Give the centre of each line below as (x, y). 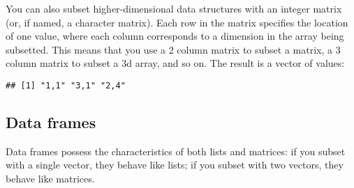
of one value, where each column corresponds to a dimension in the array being (175, 36)
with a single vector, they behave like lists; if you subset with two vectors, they (175, 165)
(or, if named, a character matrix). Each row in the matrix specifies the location (177, 22)
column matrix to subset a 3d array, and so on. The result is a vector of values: (175, 63)
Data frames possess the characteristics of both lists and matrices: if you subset (176, 151)
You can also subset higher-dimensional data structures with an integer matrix (174, 8)
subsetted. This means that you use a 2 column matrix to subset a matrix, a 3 (173, 49)
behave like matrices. (50, 179)
